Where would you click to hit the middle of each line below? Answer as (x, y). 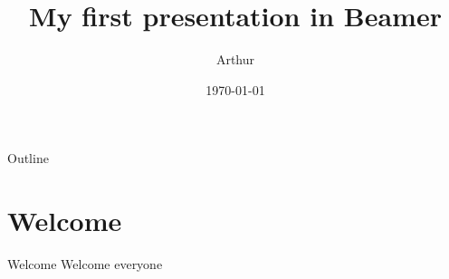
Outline (28, 158)
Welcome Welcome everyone (85, 264)
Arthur (235, 59)
